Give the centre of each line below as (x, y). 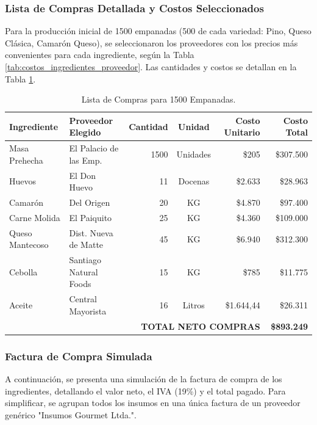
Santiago (85, 260)
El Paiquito (91, 217)
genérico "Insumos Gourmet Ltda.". (71, 414)
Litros (194, 305)
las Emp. (86, 160)
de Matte (86, 245)
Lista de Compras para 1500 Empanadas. (158, 99)
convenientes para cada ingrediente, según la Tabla (100, 55)
